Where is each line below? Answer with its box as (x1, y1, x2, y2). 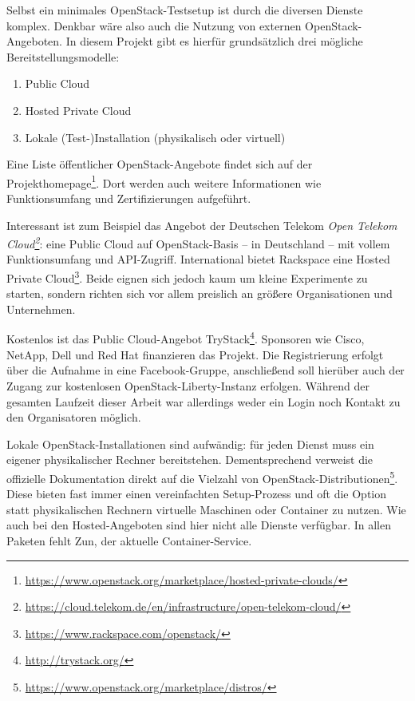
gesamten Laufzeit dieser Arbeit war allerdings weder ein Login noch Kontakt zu (6, 393, 401, 410)
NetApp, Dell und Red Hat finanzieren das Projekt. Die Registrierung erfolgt (6, 346, 384, 362)
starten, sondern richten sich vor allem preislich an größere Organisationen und (6, 285, 393, 302)
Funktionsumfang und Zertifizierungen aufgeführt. (6, 190, 251, 206)
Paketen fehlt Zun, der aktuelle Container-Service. (6, 532, 252, 549)
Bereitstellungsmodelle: (6, 48, 120, 65)
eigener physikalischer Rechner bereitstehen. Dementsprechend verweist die (6, 451, 373, 468)
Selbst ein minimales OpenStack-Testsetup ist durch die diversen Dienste (6, 2, 363, 18)
